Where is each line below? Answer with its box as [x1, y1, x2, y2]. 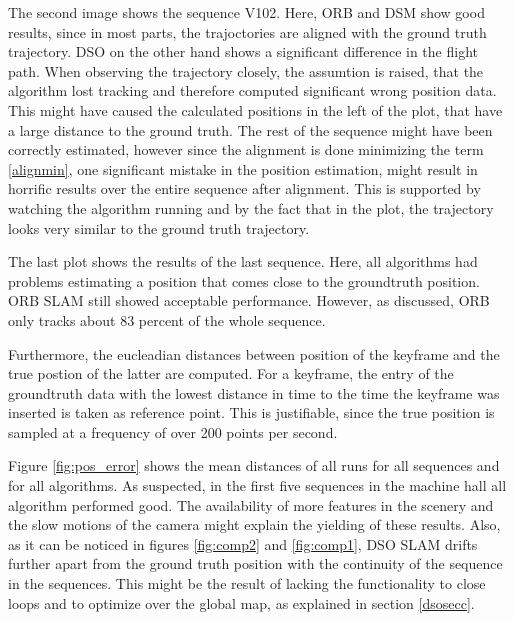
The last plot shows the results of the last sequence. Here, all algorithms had [8, 251, 478, 272]
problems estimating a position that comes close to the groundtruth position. [8, 270, 480, 291]
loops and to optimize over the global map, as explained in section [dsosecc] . [8, 592, 475, 613]
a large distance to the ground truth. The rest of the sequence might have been [8, 119, 493, 140]
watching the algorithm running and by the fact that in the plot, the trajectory [8, 197, 494, 218]
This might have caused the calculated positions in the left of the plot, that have [8, 99, 503, 120]
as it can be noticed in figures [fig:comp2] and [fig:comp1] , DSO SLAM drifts [8, 533, 478, 554]
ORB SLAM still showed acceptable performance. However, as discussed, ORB [8, 290, 490, 311]
